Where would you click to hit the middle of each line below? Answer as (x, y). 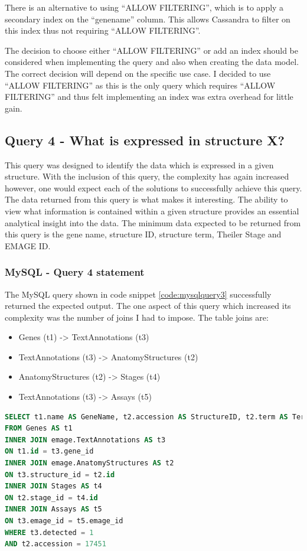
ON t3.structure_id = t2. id (60, 475)
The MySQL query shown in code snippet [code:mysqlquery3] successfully (138, 294)
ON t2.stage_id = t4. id (51, 498)
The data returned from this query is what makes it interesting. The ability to (146, 199)
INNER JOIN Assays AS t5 (53, 509)
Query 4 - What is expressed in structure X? (145, 140)
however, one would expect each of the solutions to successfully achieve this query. (153, 188)
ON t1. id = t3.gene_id (49, 451)
